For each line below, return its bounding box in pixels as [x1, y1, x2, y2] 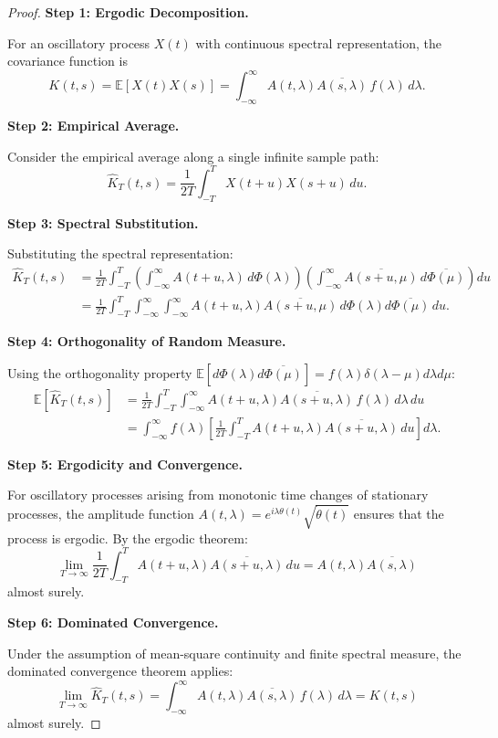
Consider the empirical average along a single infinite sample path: [7, 146, 379, 165]
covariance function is [7, 51, 128, 70]
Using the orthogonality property [7, 363, 192, 382]
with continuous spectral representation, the [195, 33, 442, 52]
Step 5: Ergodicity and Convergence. [7, 454, 243, 473]
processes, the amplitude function [7, 503, 194, 522]
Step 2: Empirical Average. [7, 116, 180, 135]
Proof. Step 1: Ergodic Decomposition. [7, 3, 249, 21]
